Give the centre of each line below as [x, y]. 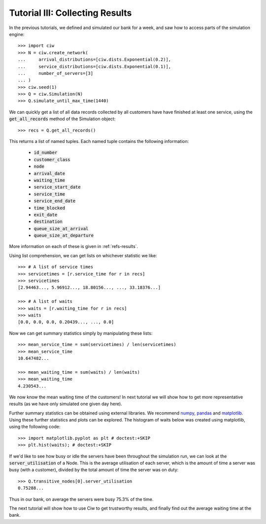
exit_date [46, 215]
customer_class [52, 159]
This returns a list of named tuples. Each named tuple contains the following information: [99, 141]
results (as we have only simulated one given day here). [66, 404]
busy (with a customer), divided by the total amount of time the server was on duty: [94, 470]
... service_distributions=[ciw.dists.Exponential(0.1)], [95, 66]
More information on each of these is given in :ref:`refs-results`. [74, 246]
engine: [17, 34]
